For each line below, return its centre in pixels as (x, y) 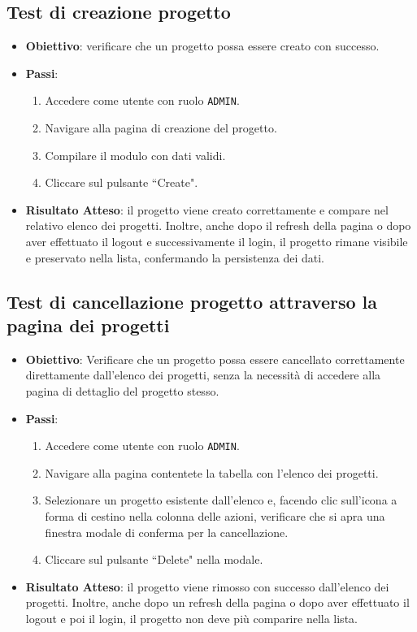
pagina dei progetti (88, 325)
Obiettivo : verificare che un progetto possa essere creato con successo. (202, 46)
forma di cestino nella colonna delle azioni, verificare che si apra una (215, 516)
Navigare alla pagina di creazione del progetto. (161, 128)
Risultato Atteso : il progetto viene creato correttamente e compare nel (207, 209)
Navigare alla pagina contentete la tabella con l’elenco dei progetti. (212, 472)
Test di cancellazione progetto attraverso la (192, 301)
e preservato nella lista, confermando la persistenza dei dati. (175, 257)
